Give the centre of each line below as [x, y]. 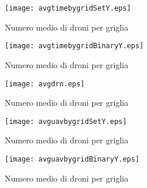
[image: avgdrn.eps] [45, 84]
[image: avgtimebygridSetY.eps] [68, 8]
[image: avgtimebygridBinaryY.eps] [74, 46]
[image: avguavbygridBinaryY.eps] [72, 159]
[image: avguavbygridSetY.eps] [66, 121]
